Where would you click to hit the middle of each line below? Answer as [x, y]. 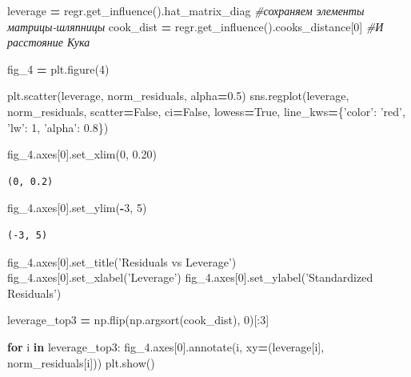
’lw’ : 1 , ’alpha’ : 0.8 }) [58, 127]
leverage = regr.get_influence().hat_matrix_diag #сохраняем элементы [186, 10]
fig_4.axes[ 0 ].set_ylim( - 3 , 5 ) [77, 208]
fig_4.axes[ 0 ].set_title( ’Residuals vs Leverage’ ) [122, 261]
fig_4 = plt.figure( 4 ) [58, 68]
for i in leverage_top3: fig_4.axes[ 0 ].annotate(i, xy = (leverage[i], [166, 346]
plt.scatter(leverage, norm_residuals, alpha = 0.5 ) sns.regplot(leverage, [178, 96]
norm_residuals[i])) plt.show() [81, 362]
